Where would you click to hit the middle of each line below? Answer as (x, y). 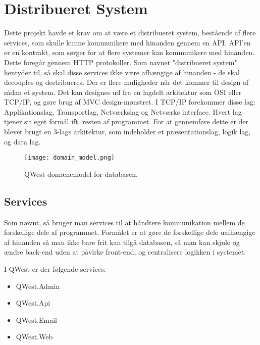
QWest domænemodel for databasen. (81, 174)
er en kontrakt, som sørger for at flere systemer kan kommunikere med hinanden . (129, 52)
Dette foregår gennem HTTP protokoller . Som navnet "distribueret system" (121, 62)
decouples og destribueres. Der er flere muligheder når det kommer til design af (126, 82)
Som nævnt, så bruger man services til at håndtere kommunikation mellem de (124, 222)
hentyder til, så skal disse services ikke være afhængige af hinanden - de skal (122, 72)
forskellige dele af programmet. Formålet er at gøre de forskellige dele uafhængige (130, 232)
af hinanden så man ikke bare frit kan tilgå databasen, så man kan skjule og (122, 242)
